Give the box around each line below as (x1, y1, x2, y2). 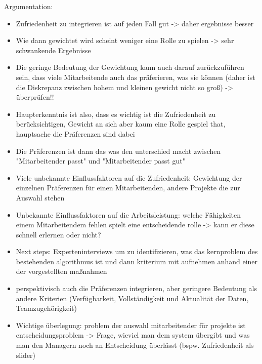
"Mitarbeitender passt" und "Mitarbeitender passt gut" (16, 155, 185, 166)
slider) (16, 349, 36, 360)
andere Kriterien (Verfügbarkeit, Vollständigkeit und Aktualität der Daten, (16, 293, 249, 303)
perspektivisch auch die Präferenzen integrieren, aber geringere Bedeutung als (16, 283, 257, 294)
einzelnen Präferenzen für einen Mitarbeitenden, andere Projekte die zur (16, 182, 240, 193)
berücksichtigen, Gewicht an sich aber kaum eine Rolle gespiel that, (16, 118, 226, 129)
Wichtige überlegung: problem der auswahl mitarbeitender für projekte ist (16, 319, 246, 330)
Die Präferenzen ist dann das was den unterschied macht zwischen (16, 145, 221, 156)
